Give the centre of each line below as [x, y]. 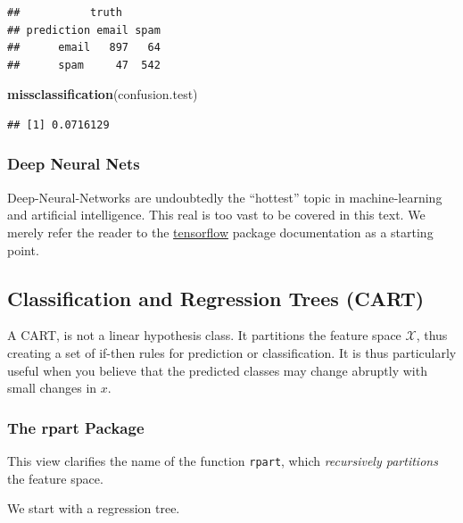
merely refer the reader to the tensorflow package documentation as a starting [220, 232]
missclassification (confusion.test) [103, 94]
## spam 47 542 [84, 65]
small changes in [52, 388]
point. [23, 249]
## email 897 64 [84, 48]
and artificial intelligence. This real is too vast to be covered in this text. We [216, 215]
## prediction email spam [84, 30]
